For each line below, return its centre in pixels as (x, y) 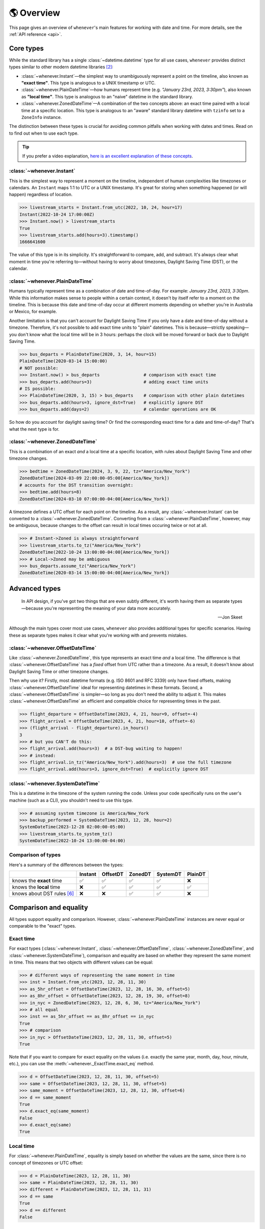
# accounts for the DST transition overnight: (76, 485)
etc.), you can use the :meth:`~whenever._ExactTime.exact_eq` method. (81, 1064)
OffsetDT (113, 874)
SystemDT (169, 874)
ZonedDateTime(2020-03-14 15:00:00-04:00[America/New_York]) (94, 573)
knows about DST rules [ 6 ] (43, 894)
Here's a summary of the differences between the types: (66, 865)
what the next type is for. (34, 429)
